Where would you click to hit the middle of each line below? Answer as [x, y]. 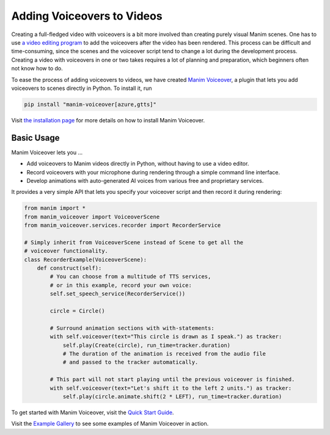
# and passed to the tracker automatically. [130, 362]
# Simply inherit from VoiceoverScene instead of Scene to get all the [134, 242]
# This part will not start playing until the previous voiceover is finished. [172, 380]
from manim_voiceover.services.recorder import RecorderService [123, 225]
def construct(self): [69, 268]
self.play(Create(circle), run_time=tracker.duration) [147, 345]
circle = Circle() [77, 311]
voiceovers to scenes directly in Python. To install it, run [82, 88]
